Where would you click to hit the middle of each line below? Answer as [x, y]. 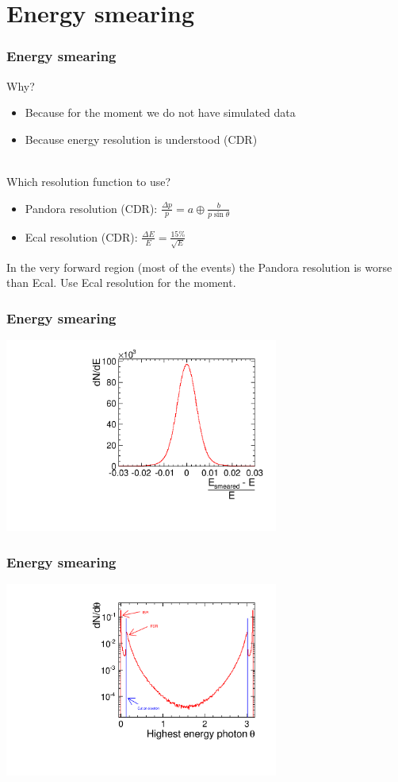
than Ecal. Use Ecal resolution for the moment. [121, 283]
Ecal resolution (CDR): [81, 236]
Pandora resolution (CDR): [91, 208]
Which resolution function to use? [89, 181]
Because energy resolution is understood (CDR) [141, 139]
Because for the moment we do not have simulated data [160, 112]
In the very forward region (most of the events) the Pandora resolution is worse [199, 267]
